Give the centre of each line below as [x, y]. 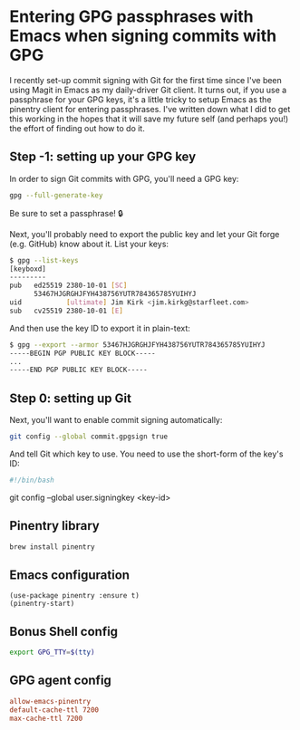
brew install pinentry [52, 547]
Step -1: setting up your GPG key [103, 157]
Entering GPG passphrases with [131, 17]
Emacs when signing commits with [143, 36]
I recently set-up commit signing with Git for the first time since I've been [146, 80]
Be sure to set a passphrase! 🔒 [67, 213]
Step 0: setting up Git [70, 398]
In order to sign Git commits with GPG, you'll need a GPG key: [124, 178]
